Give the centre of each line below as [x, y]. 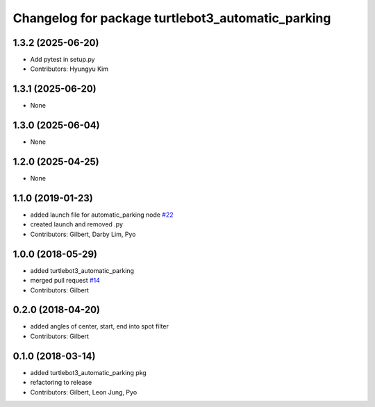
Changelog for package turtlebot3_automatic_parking [172, 18]
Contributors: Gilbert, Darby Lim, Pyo [83, 234]
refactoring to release [61, 383]
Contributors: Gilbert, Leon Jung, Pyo [84, 392]
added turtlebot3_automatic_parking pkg [89, 372]
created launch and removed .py [77, 224]
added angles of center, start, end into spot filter [100, 326]
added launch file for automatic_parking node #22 [102, 215]
